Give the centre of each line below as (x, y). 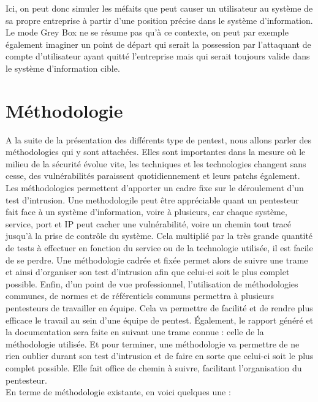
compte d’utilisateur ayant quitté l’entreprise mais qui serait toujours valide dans (158, 56)
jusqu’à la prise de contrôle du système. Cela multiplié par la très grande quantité (159, 236)
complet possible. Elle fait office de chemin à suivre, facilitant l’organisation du (154, 367)
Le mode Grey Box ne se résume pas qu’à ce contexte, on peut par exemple (147, 32)
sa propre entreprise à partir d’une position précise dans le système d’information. (159, 20)
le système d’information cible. (63, 68)
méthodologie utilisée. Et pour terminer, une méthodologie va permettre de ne (153, 343)
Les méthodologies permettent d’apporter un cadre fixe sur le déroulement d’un (155, 188)
